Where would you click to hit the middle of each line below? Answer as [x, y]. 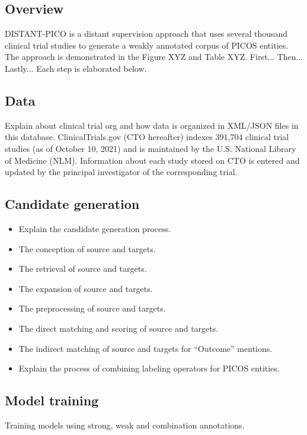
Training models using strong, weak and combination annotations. [125, 425]
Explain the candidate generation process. [95, 228]
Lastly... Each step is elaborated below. [76, 68]
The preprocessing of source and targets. [92, 308]
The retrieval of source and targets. [83, 269]
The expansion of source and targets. [86, 288]
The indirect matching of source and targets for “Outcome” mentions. [145, 348]
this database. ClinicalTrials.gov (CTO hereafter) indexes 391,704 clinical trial [147, 137]
